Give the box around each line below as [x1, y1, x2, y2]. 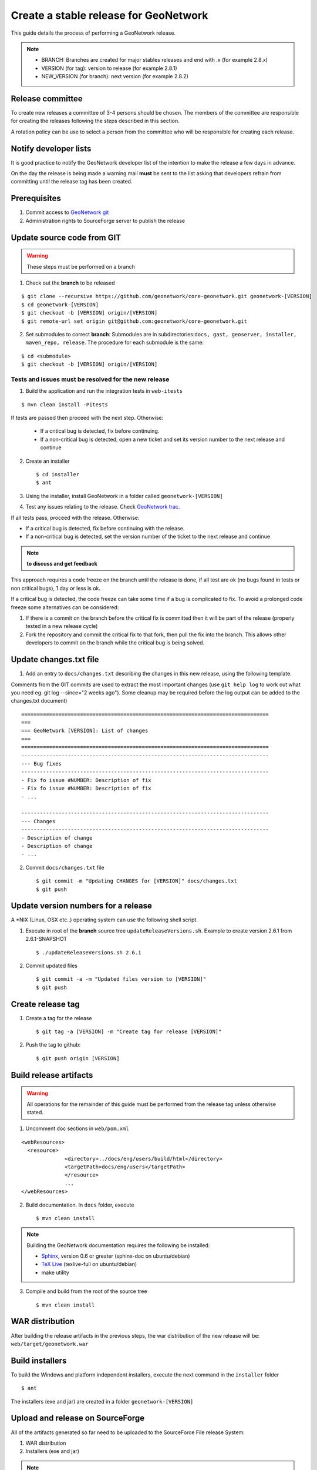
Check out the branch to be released [25, 279, 115, 286]
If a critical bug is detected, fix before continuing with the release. [25, 524, 185, 532]
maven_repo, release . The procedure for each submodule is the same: [25, 339, 204, 346]
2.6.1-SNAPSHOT [25, 936, 68, 943]
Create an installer [25, 457, 70, 465]
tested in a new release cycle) [25, 623, 98, 630]
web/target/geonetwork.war [11, 1341, 89, 1347]
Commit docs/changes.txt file [25, 864, 104, 871]
